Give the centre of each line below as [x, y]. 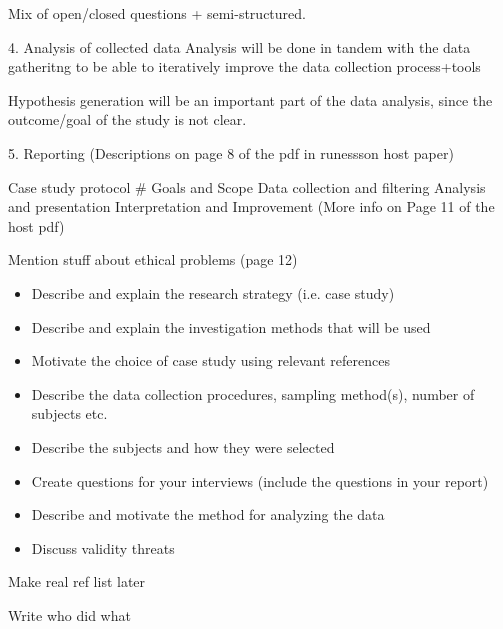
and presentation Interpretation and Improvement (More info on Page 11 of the [251, 206]
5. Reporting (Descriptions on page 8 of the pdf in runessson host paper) [231, 152]
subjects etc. [69, 413]
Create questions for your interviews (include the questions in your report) [260, 480]
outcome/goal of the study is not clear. [127, 119]
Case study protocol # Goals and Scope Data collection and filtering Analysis [247, 186]
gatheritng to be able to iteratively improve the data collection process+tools [244, 66]
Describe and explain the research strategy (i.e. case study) [213, 292]
